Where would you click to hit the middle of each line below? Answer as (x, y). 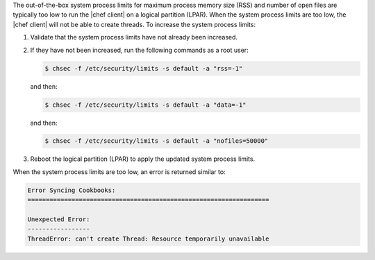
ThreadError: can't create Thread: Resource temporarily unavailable (148, 239)
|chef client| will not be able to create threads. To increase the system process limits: (134, 24)
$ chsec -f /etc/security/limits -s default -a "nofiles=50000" (157, 141)
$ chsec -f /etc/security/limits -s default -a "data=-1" (145, 105)
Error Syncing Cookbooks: (72, 190)
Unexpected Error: (59, 219)
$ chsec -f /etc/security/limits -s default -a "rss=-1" (144, 68)
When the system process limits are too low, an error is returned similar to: (119, 172)
